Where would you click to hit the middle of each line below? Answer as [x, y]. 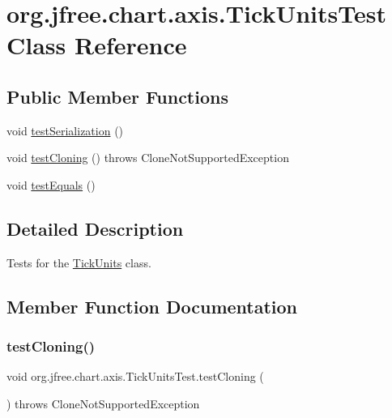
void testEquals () [51, 184]
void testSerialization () [65, 130]
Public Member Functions [117, 96]
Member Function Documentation [152, 306]
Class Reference [97, 45]
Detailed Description [95, 228]
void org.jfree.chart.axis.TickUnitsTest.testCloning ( [135, 376]
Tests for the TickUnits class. [79, 262]
